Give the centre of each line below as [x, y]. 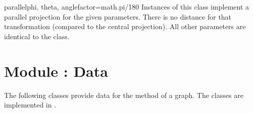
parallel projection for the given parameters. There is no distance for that [118, 16]
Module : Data [56, 71]
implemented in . [30, 105]
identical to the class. [37, 36]
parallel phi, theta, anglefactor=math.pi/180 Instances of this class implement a [127, 7]
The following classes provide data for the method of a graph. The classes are [124, 95]
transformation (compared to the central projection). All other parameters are [125, 26]
